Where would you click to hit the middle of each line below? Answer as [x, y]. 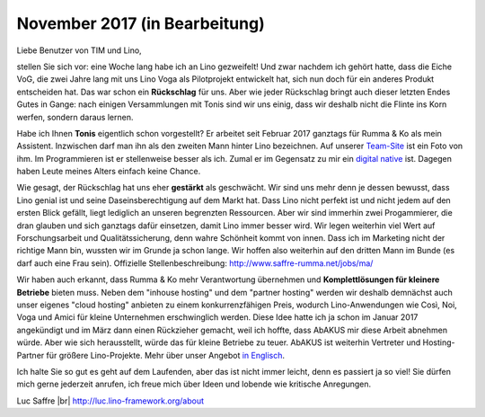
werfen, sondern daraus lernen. [75, 117]
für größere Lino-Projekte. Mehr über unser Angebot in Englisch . [166, 355]
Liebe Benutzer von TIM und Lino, [79, 50]
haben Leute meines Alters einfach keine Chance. [109, 172]
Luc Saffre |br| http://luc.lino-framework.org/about [110, 401]
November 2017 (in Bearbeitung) [141, 23]
